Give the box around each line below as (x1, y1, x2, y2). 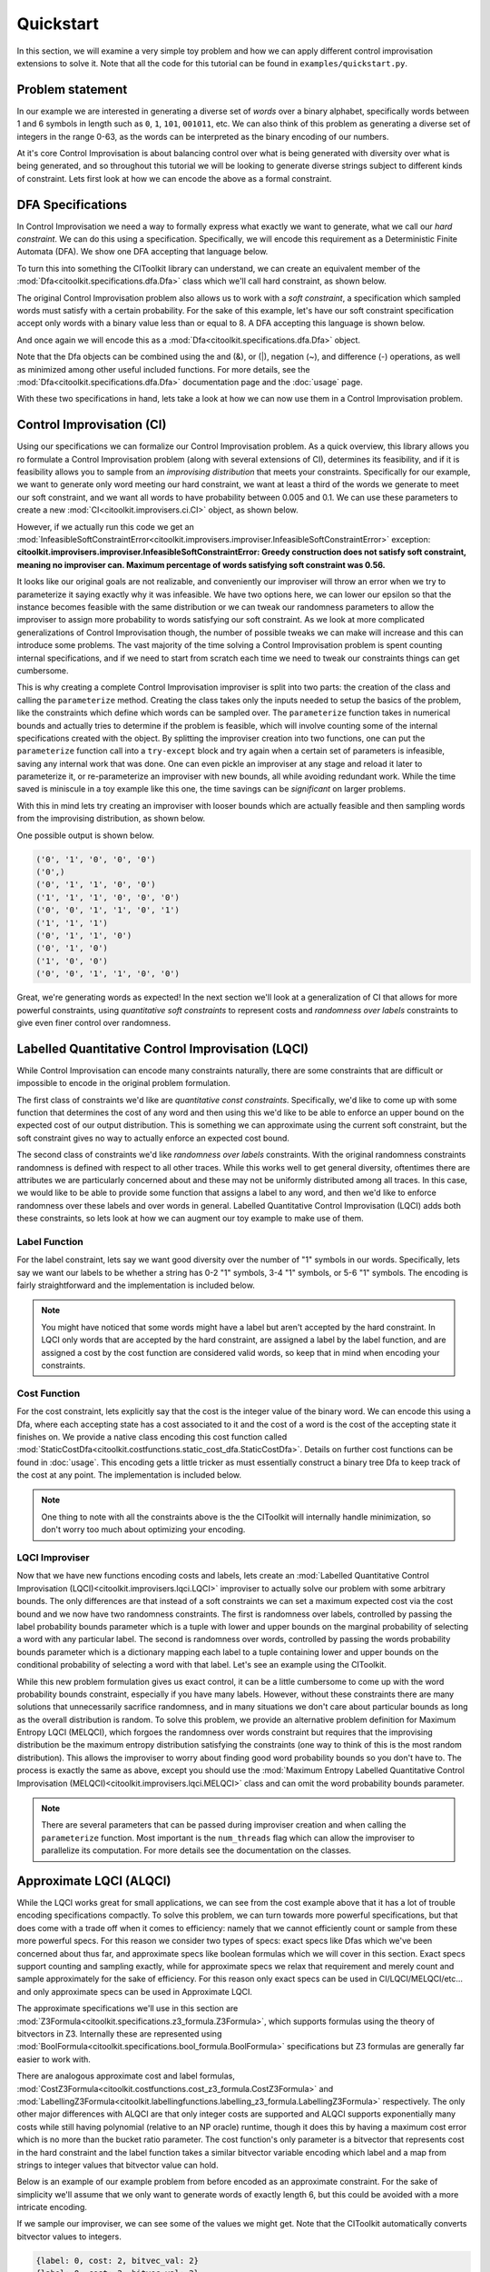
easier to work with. (16, 2054, 91, 2065)
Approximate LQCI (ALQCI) (16, 1873, 171, 1888)
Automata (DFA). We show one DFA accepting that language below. (16, 246, 269, 257)
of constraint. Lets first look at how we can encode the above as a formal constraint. (16, 173, 332, 184)
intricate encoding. (16, 2202, 88, 2213)
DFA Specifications (16, 196, 127, 213)
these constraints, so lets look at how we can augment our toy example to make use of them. (16, 1213, 365, 1224)
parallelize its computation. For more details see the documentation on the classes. (41, 1845, 352, 1856)
